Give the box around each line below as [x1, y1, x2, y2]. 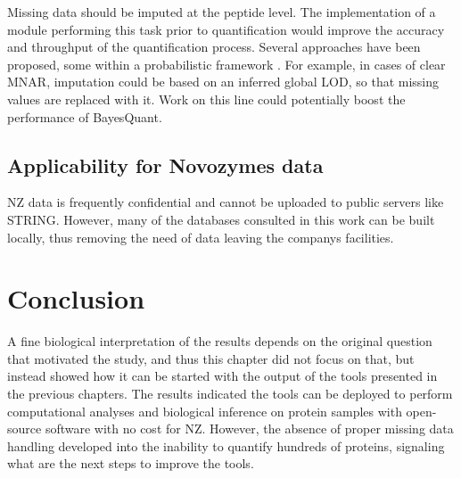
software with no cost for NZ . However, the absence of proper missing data [45, 419, 454, 438]
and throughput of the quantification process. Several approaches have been [7, 37, 421, 56]
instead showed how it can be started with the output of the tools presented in [7, 367, 438, 385]
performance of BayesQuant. [7, 107, 162, 126]
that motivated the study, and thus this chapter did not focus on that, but [7, 349, 415, 367]
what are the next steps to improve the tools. [7, 454, 254, 473]
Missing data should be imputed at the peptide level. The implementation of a [7, 3, 436, 21]
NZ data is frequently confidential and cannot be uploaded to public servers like [7, 193, 444, 211]
